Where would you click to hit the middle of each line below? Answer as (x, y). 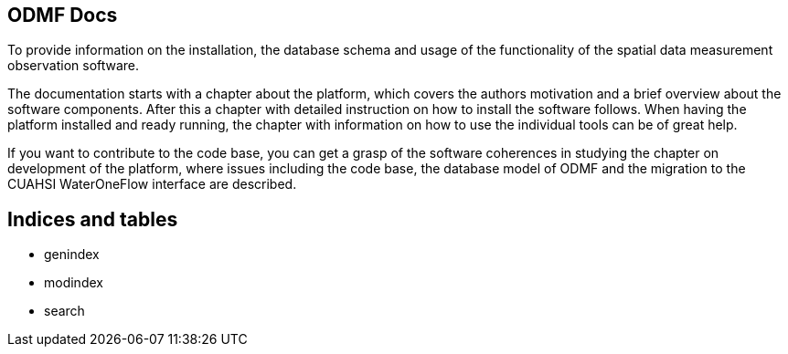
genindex (72, 255)
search (64, 311)
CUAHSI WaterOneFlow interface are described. (152, 184)
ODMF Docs (63, 15)
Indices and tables (93, 219)
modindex (74, 283)
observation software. (74, 66)
